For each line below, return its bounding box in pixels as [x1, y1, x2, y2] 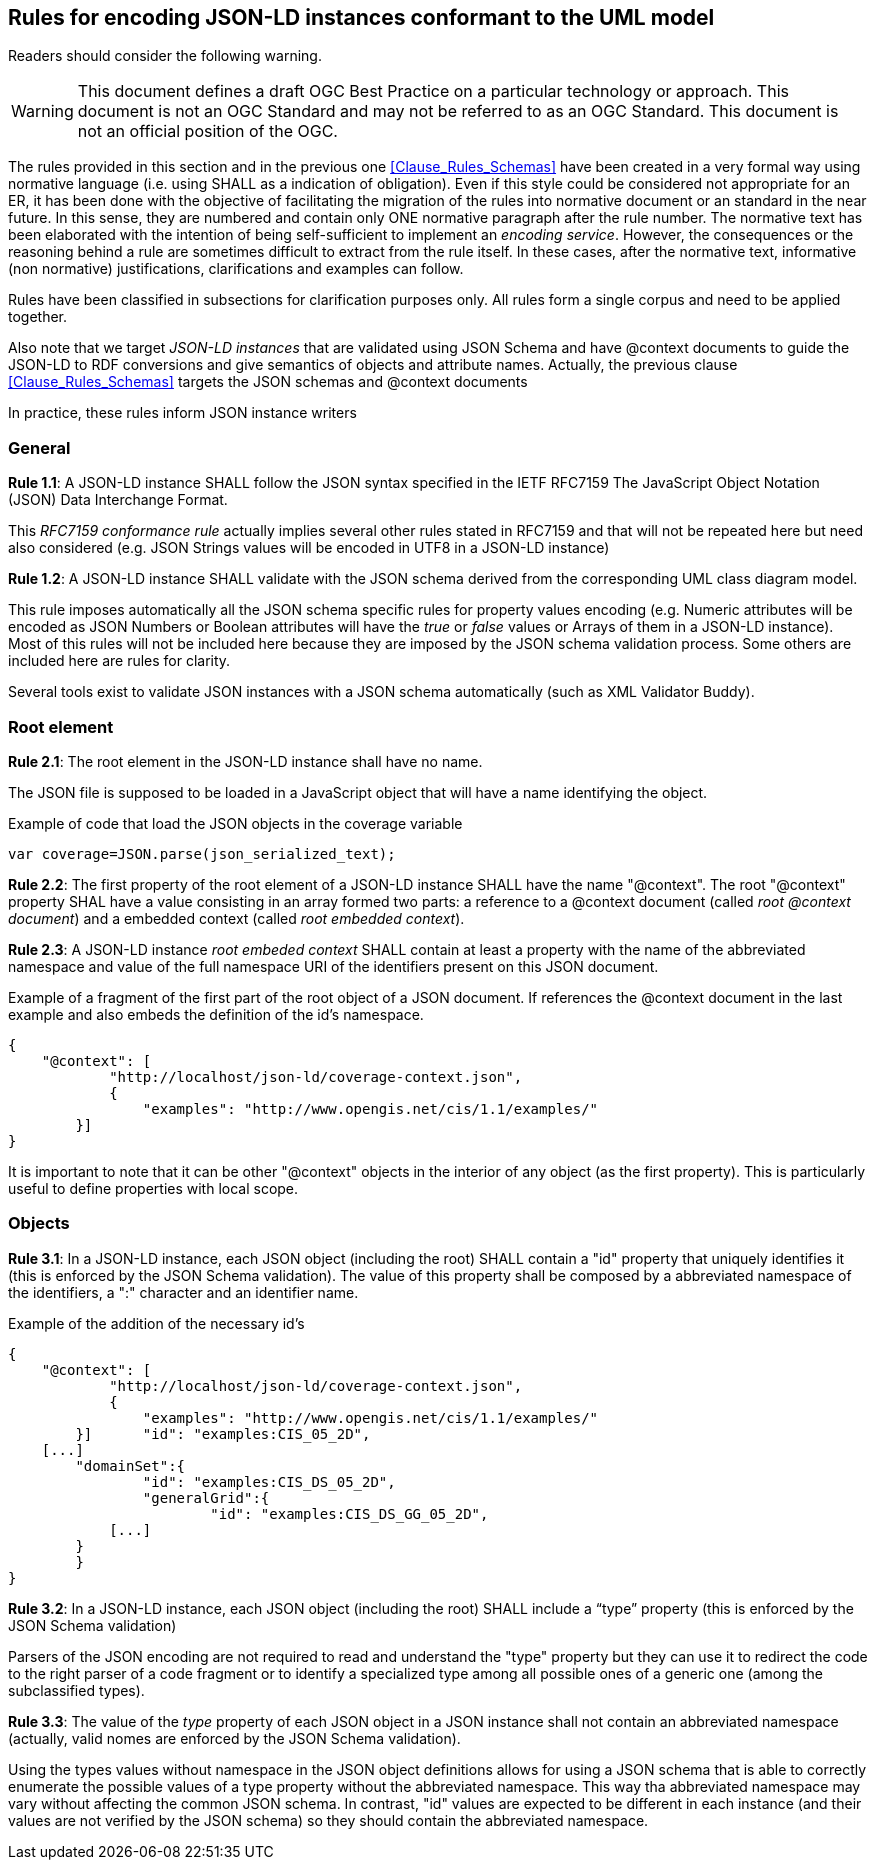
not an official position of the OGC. [77, 121, 338, 142]
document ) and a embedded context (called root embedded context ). [8, 909, 465, 927]
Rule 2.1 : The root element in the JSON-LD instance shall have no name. [8, 752, 483, 770]
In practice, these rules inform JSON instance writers [8, 404, 357, 422]
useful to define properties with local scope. [8, 1179, 299, 1197]
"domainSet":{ [75, 1457, 186, 1474]
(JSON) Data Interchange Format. [8, 491, 228, 509]
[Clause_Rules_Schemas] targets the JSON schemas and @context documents [8, 373, 528, 391]
